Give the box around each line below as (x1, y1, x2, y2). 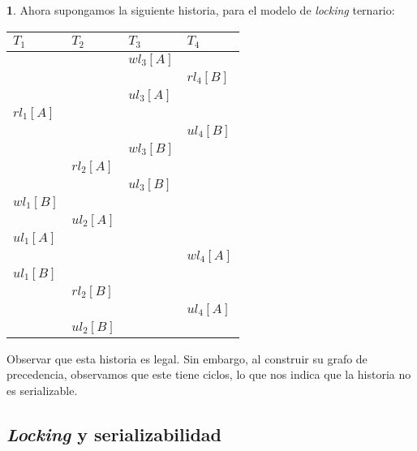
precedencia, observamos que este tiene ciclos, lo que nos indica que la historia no (6, 366, 411, 383)
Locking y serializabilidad (6, 421, 222, 446)
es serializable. (6, 381, 78, 398)
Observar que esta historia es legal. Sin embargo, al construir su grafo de (6, 350, 368, 367)
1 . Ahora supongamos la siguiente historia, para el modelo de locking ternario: (6, 2, 395, 18)
